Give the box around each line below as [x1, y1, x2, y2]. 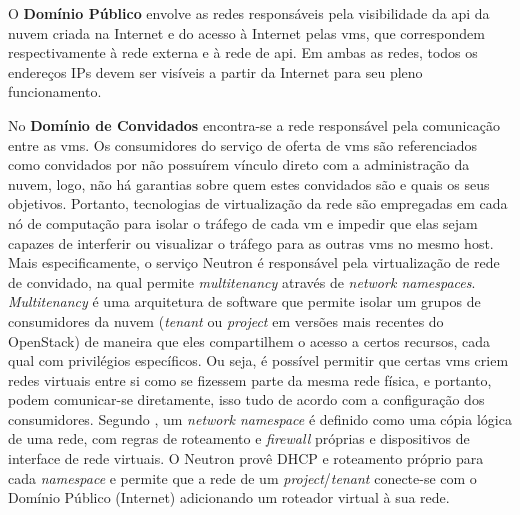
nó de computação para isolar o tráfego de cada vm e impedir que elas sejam [8, 212, 478, 233]
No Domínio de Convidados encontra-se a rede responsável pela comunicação [8, 114, 500, 135]
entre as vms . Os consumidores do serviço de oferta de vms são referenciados [8, 134, 478, 155]
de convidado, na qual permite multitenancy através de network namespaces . [8, 271, 476, 292]
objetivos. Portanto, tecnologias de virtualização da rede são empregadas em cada [8, 193, 508, 214]
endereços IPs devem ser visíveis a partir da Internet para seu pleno [8, 61, 423, 82]
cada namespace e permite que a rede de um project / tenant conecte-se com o [8, 467, 477, 488]
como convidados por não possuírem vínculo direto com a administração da [8, 154, 470, 175]
